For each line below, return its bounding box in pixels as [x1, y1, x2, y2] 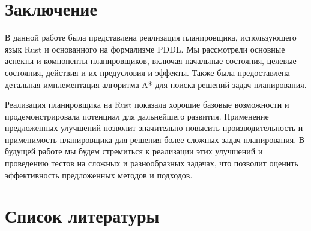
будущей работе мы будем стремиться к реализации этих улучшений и [5, 145, 263, 157]
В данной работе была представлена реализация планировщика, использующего [5, 31, 297, 44]
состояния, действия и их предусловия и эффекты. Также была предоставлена [5, 66, 290, 78]
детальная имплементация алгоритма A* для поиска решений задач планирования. [5, 78, 307, 90]
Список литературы [5, 203, 160, 228]
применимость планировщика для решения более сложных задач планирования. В [5, 133, 305, 145]
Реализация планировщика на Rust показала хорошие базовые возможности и [5, 98, 289, 111]
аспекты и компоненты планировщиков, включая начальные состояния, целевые [5, 54, 297, 67]
